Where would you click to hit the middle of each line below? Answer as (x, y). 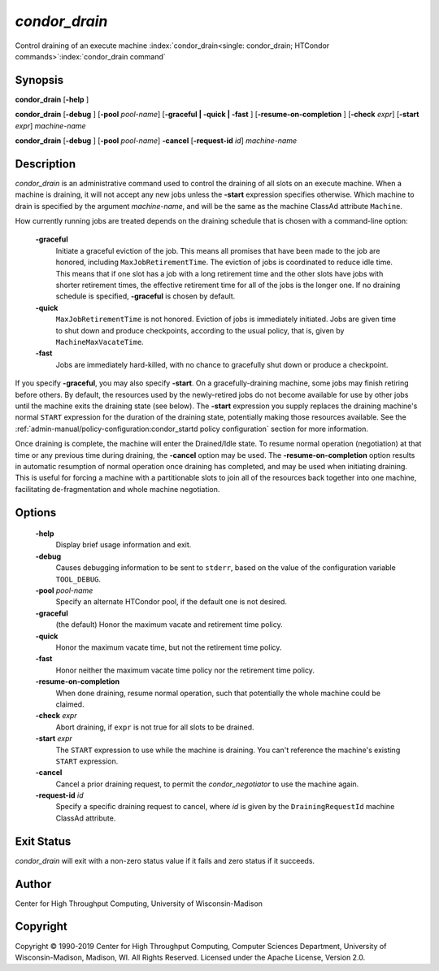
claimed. (70, 704)
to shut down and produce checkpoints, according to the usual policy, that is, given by (200, 330)
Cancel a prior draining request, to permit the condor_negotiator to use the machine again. (207, 784)
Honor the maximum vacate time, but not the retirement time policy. (169, 647)
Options (36, 512)
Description (46, 164)
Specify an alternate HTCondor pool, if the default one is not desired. (172, 602)
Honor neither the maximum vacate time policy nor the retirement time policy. (185, 670)
